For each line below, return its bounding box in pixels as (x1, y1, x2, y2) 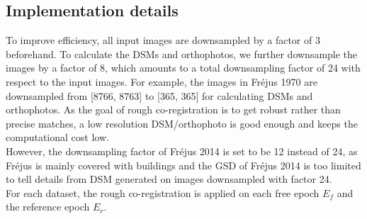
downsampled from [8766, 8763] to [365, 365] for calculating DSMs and (6, 88, 313, 103)
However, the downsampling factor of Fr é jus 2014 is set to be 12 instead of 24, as (6, 143, 358, 158)
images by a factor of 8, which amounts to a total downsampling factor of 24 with (6, 60, 361, 75)
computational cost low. (6, 130, 109, 145)
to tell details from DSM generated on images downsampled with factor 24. (6, 172, 332, 186)
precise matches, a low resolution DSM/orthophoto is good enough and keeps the (6, 116, 358, 130)
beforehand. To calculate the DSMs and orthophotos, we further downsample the (6, 46, 358, 61)
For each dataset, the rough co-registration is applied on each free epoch (6, 185, 320, 200)
